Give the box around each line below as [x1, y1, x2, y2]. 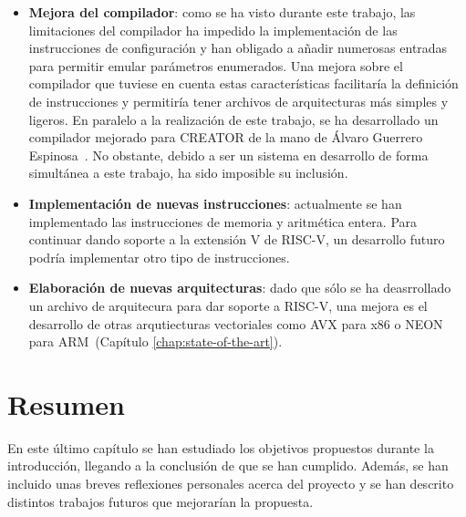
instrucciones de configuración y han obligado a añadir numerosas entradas [28, 38, 448, 57]
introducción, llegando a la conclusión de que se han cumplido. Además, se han [7, 456, 449, 475]
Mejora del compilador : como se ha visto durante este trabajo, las [28, 3, 416, 21]
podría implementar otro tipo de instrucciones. [28, 247, 290, 266]
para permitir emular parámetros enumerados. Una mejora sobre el [28, 56, 403, 75]
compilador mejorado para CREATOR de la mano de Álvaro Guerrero [28, 128, 423, 147]
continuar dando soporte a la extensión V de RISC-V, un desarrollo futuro [28, 230, 445, 249]
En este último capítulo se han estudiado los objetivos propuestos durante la [7, 438, 434, 457]
